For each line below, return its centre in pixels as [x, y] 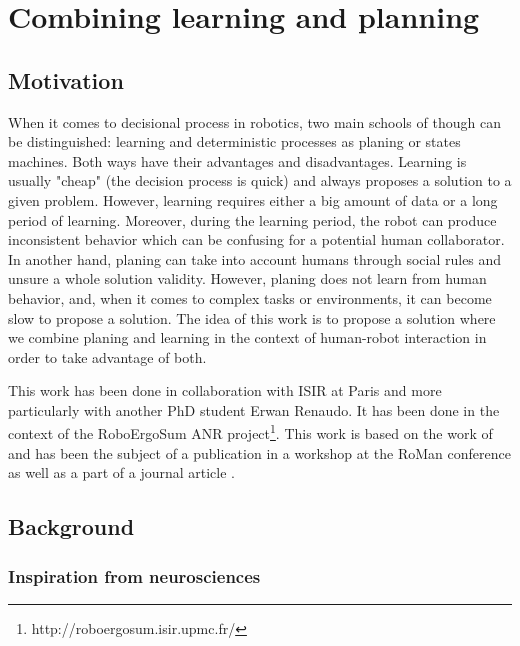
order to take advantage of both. [107, 356]
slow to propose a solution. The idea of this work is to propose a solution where [252, 317]
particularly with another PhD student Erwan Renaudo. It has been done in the [254, 409]
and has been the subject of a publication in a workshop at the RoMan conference [259, 452]
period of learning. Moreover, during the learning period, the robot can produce [252, 219]
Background [71, 526]
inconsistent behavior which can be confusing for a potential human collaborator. [256, 239]
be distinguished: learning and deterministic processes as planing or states [234, 141]
